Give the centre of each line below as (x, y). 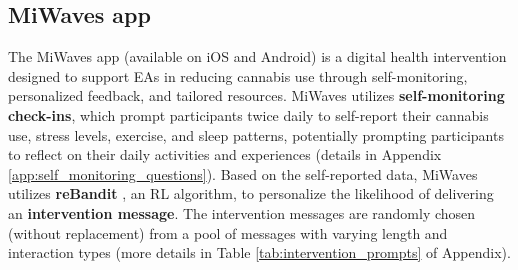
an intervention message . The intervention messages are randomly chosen (242, 212)
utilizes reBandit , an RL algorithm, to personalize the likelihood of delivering (251, 193)
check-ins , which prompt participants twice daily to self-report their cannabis (248, 114)
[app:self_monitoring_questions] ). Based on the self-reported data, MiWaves (243, 173)
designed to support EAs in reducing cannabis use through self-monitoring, (238, 75)
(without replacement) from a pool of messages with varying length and (228, 232)
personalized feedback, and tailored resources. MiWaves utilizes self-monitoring (256, 95)
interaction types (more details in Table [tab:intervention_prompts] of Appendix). (259, 252)
